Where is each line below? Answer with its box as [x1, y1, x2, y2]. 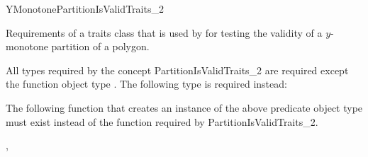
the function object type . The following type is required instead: [6, 76, 287, 91]
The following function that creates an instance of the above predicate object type [6, 100, 363, 115]
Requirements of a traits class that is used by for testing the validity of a [6, 25, 323, 40]
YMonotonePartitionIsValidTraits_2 [6, 1, 164, 16]
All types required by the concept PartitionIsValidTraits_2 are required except [6, 62, 349, 77]
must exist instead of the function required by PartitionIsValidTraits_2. [6, 114, 318, 129]
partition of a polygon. [51, 39, 150, 54]
